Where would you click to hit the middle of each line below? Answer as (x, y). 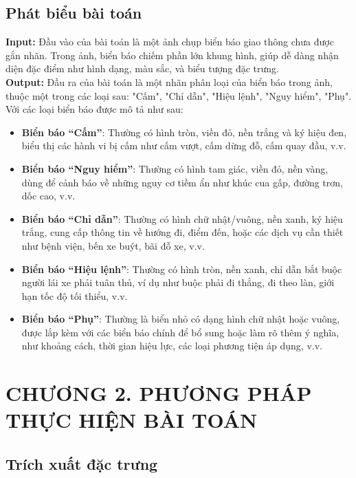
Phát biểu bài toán (74, 13)
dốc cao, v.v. (48, 196)
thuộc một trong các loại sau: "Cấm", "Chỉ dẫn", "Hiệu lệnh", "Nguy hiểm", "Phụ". (179, 95)
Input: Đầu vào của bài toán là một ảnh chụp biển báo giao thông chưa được (170, 42)
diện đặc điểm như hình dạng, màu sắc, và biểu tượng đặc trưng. (142, 68)
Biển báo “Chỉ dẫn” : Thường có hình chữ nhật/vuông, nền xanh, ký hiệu (182, 218)
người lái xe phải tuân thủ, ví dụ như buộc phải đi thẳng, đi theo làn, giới (178, 282)
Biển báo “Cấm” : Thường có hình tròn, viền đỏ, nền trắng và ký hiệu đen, (184, 132)
